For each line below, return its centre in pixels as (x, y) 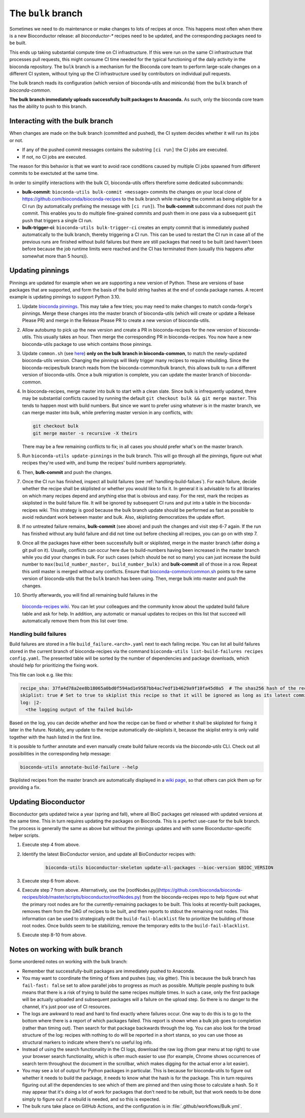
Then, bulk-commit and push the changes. (67, 472)
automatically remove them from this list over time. (75, 621)
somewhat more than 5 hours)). (55, 256)
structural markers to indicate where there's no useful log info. (87, 1042)
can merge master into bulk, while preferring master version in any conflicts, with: (108, 413)
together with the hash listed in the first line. (55, 737)
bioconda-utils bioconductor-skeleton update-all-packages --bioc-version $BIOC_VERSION (160, 867)
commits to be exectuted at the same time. (54, 173)
